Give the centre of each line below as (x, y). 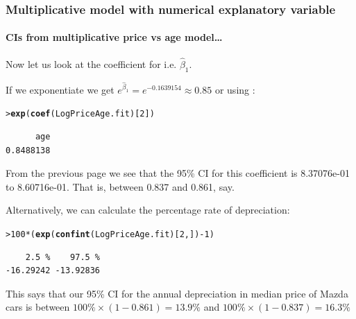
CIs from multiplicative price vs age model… (114, 37)
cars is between (38, 307)
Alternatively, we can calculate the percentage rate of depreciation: (148, 210)
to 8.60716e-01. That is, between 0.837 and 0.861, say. (120, 186)
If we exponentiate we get (60, 89)
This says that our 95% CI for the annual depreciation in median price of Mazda (177, 293)
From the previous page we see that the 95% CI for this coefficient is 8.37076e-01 (178, 173)
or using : (235, 89)
